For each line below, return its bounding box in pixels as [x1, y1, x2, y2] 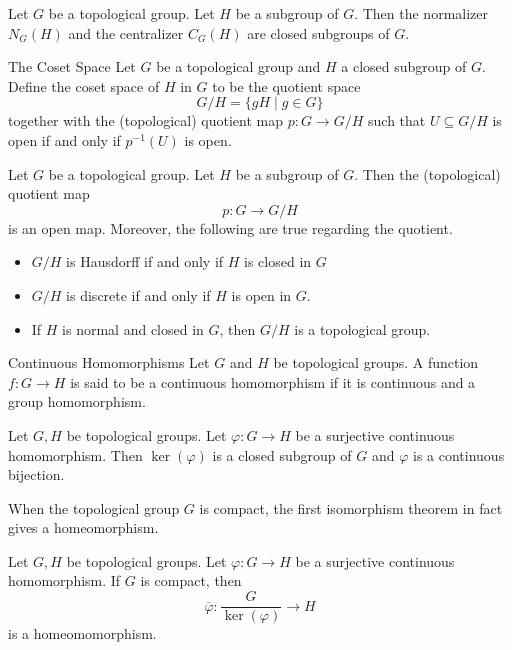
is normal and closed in [62, 318, 204, 339]
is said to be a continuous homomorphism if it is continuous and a [70, 371, 476, 392]
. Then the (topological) [354, 163, 501, 184]
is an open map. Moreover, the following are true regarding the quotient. [8, 217, 453, 238]
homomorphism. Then [8, 444, 143, 465]
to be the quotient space [212, 75, 361, 96]
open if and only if [8, 129, 121, 150]
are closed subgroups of [247, 22, 390, 43]
